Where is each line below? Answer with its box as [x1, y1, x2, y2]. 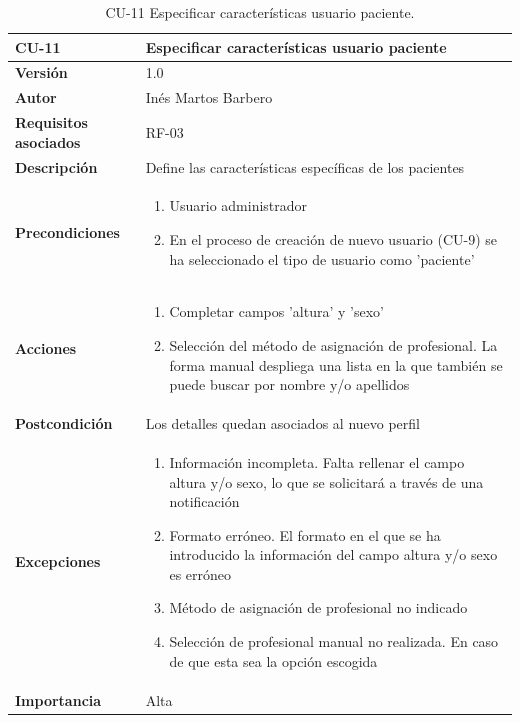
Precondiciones [15, 222, 120, 242]
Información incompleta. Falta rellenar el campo [169, 451, 465, 472]
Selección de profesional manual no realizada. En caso [169, 631, 499, 652]
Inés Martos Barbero [145, 87, 273, 108]
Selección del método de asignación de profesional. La [169, 335, 498, 356]
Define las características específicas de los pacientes [145, 156, 465, 177]
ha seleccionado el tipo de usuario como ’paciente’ [169, 248, 475, 269]
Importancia [15, 689, 102, 710]
